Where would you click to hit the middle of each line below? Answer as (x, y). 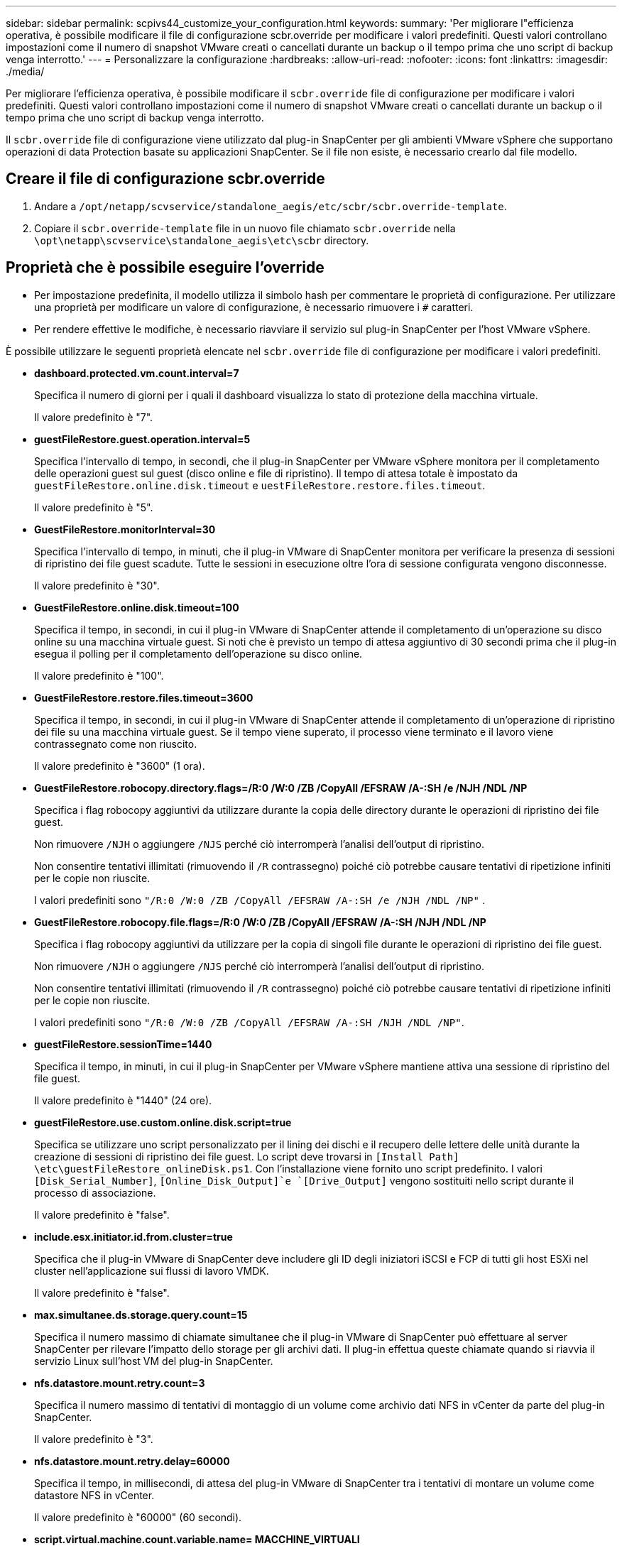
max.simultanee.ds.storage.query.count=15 (141, 1315)
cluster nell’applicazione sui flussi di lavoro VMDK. (152, 1270)
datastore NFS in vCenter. (94, 1495)
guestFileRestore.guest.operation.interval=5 (142, 439)
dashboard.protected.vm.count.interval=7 (137, 373)
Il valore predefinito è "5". (94, 507)
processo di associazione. (95, 1192)
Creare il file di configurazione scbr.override (165, 179)
